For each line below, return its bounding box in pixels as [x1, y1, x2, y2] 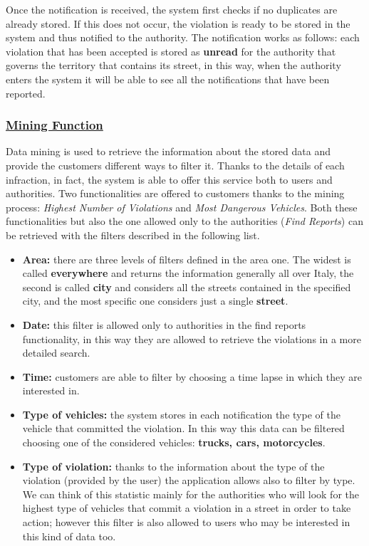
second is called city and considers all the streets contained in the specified [22, 279, 351, 294]
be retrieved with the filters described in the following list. [6, 227, 260, 242]
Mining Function [6, 116, 103, 134]
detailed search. [22, 345, 90, 360]
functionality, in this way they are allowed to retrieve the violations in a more [22, 331, 361, 346]
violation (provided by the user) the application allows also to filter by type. [22, 473, 355, 488]
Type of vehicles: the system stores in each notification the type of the [22, 406, 341, 421]
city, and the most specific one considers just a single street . [22, 293, 289, 308]
